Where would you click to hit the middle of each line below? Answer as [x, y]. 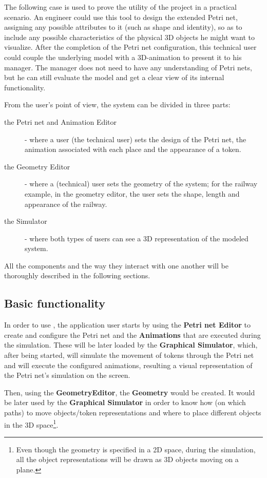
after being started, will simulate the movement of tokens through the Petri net [129, 355]
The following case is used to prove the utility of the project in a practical [120, 7]
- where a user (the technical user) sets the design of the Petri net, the [136, 139]
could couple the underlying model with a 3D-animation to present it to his [123, 57]
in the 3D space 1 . [31, 424]
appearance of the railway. [66, 204]
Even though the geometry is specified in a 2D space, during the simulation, [136, 449]
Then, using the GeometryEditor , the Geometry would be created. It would [130, 392]
